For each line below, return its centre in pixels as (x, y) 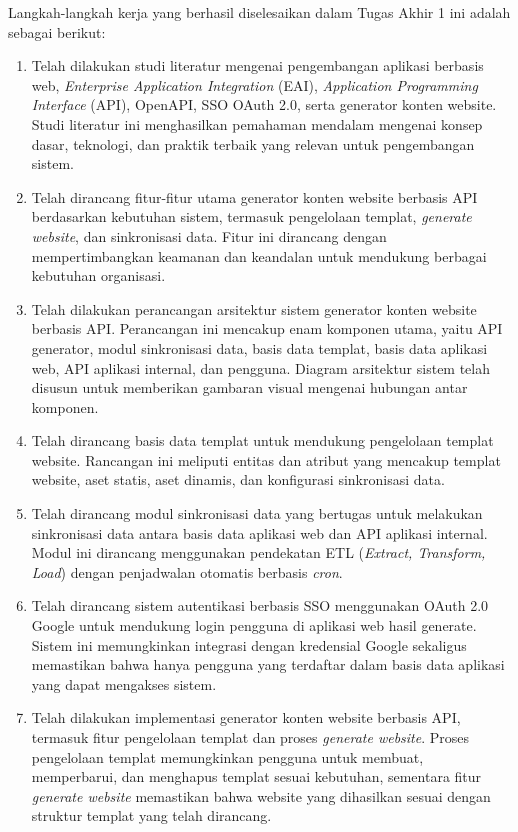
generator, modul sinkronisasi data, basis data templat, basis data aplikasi (259, 347)
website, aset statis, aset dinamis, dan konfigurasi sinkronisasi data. (238, 479)
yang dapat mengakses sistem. (124, 683)
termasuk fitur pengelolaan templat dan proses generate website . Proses (250, 737)
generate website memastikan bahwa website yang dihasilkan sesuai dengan (261, 795)
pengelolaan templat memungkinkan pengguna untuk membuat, (227, 756)
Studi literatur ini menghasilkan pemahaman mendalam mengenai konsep (257, 123)
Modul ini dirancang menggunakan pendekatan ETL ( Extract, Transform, (258, 552)
